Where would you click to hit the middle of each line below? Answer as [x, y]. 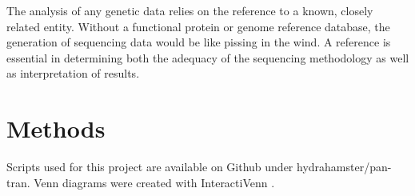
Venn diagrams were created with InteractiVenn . [154, 182]
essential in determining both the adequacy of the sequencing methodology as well [208, 57]
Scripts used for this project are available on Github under [150, 167]
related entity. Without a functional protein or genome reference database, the [198, 26]
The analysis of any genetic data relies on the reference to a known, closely [190, 10]
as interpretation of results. [73, 73]
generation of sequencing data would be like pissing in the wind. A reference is [199, 42]
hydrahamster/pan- [344, 167]
